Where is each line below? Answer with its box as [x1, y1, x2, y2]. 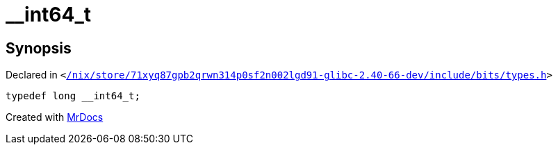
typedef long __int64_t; [6, 90, 140, 102]
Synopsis [6, 39, 72, 57]
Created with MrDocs [6, 111, 104, 124]
